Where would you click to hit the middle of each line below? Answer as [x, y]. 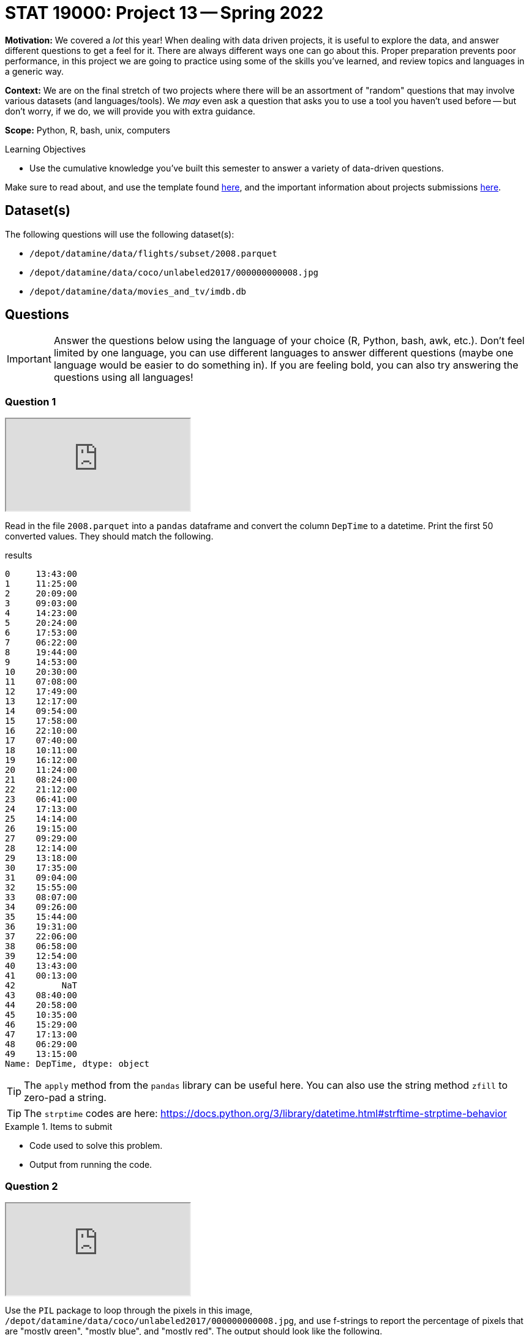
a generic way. [35, 71]
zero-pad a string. [65, 1098]
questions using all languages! [123, 378]
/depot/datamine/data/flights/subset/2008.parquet [153, 253]
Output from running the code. [91, 1165]
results [19, 555]
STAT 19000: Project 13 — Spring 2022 [164, 13]
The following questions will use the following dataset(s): [120, 234]
